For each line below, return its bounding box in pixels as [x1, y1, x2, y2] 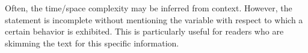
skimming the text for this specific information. [5, 36, 179, 49]
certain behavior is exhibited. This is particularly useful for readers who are [5, 25, 284, 38]
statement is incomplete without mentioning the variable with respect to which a [5, 13, 303, 26]
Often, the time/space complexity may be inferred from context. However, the [5, 2, 292, 14]
